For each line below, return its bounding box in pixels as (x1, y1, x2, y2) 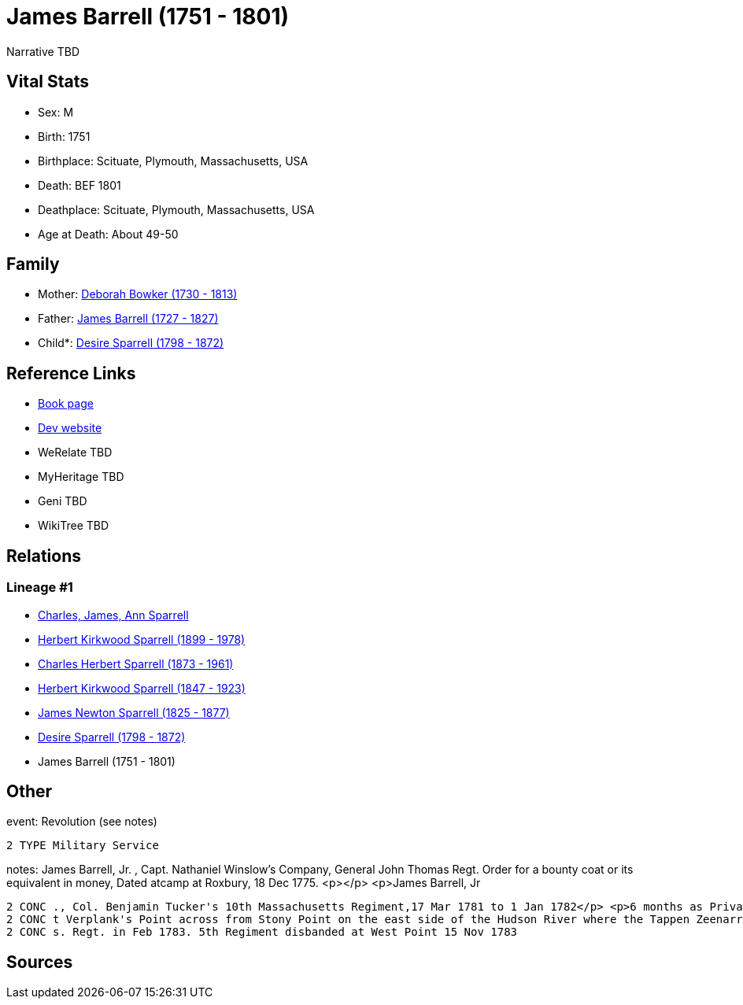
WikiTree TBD (38, 519, 109, 533)
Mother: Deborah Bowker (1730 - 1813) (38, 287, 238, 301)
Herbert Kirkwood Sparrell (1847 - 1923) (38, 681, 246, 695)
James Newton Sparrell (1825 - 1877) (38, 705, 230, 719)
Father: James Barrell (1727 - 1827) (38, 312, 219, 326)
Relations (6, 545, 82, 566)
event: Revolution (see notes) (6, 815, 157, 829)
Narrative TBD (6, 44, 79, 58)
